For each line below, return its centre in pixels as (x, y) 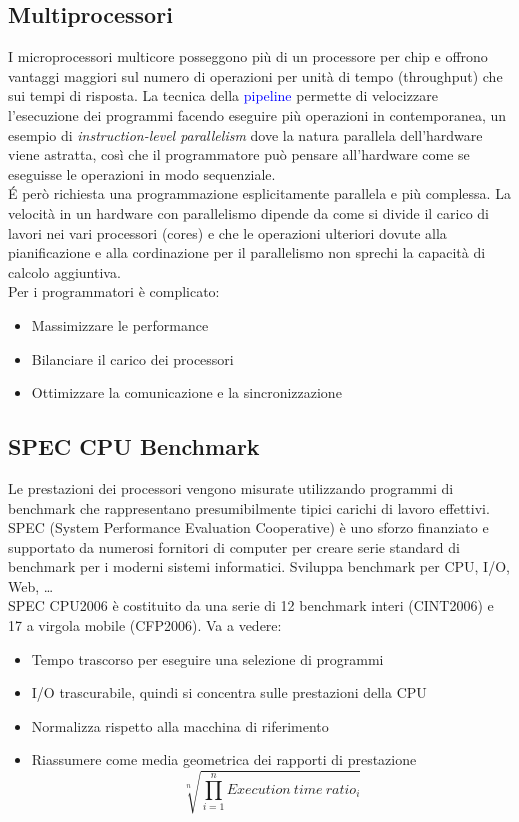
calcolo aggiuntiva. (64, 271)
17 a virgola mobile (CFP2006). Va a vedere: (145, 625)
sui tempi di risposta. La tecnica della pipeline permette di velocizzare (223, 95)
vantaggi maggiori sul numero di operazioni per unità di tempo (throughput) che (255, 75)
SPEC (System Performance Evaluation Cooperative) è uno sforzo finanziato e (248, 527)
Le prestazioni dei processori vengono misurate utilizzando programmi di (231, 487)
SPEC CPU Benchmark (134, 446)
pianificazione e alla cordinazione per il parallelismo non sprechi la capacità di (247, 252)
